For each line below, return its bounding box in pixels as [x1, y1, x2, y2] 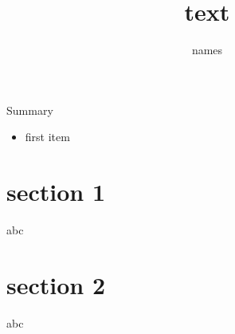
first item [25, 128, 70, 145]
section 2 [6, 268, 106, 301]
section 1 [6, 175, 106, 208]
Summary [6, 101, 53, 118]
